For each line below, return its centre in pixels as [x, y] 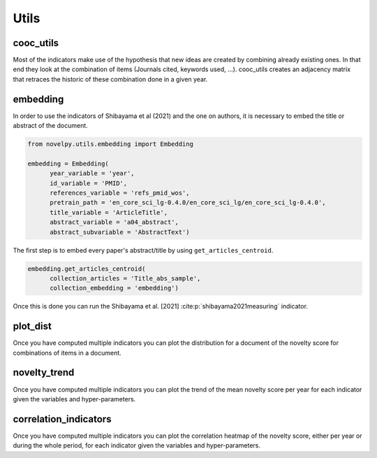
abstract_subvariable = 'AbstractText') [120, 232]
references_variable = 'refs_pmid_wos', [120, 193]
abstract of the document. [51, 126]
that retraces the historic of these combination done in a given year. [110, 79]
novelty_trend [44, 372]
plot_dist [32, 326]
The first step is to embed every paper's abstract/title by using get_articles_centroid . [143, 250]
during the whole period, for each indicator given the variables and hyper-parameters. [137, 445]
